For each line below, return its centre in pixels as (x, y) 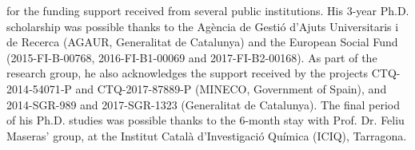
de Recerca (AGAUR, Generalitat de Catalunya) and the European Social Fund (202, 42)
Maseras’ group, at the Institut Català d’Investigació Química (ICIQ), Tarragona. (207, 135)
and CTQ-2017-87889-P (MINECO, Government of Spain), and (231, 88)
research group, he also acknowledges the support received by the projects (188, 73)
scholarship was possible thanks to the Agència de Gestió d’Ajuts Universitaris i (203, 26)
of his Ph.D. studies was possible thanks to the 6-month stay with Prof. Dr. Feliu (206, 120)
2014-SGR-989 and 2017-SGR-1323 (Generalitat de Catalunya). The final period (203, 104)
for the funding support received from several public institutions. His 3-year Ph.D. (208, 10)
